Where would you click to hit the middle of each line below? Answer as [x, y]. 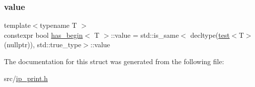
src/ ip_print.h [26, 78]
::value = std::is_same [145, 35]
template [17, 25]
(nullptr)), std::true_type [43, 44]
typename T [58, 25]
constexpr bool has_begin [43, 35]
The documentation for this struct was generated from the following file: [114, 61]
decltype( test [210, 35]
